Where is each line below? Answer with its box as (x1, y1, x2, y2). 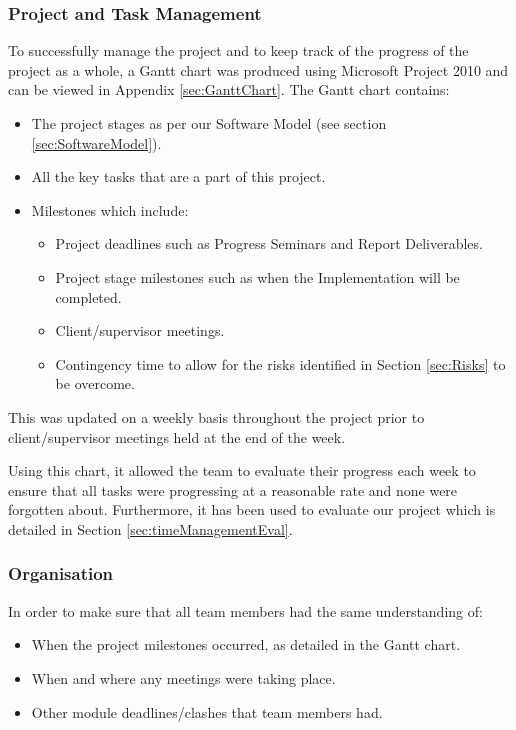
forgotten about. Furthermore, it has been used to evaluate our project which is (8, 499, 496, 520)
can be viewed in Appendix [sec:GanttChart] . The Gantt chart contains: (8, 79, 450, 100)
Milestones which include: (31, 199, 189, 220)
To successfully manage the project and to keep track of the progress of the (8, 40, 469, 61)
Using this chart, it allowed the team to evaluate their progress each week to (8, 460, 476, 481)
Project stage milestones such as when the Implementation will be (55, 266, 460, 287)
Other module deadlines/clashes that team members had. (31, 701, 383, 722)
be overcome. (55, 373, 135, 394)
